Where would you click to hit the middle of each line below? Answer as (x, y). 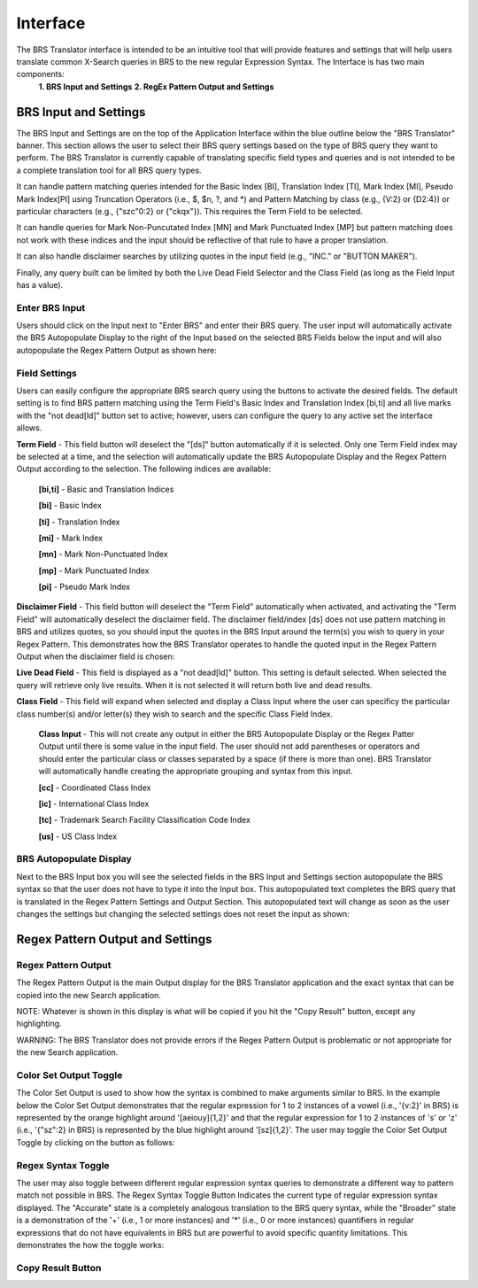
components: (41, 74)
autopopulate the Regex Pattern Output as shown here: (116, 350)
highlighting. (39, 1024)
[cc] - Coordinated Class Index (95, 788)
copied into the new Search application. (89, 995)
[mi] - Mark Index (71, 538)
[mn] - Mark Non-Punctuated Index (103, 555)
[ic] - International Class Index (94, 803)
